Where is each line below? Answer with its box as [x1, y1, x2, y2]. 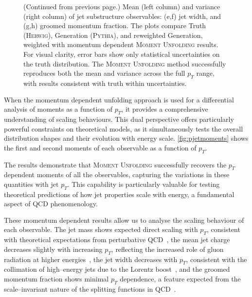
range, [196, 68, 215, 78]
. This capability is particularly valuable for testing [67, 179, 220, 189]
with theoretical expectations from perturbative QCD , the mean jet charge [4, 234, 230, 245]
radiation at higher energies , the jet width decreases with [4, 254, 178, 264]
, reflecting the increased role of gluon [111, 244, 224, 254]
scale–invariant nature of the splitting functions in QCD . [4, 283, 176, 294]
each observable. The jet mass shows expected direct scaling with [4, 224, 198, 234]
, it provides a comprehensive [121, 104, 208, 114]
